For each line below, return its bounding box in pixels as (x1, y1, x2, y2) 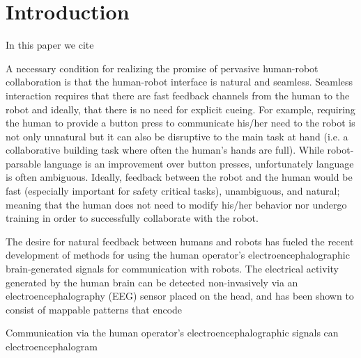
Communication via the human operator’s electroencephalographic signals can (6, 325, 339, 340)
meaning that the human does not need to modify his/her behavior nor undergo (6, 197, 347, 211)
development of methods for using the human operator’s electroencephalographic (6, 247, 350, 262)
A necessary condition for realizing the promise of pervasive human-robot (6, 60, 318, 75)
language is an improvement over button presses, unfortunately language (44, 156, 354, 170)
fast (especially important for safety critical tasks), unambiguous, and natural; (6, 184, 340, 198)
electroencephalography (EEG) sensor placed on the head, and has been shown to (6, 288, 354, 303)
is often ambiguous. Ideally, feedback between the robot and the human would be (6, 170, 353, 184)
